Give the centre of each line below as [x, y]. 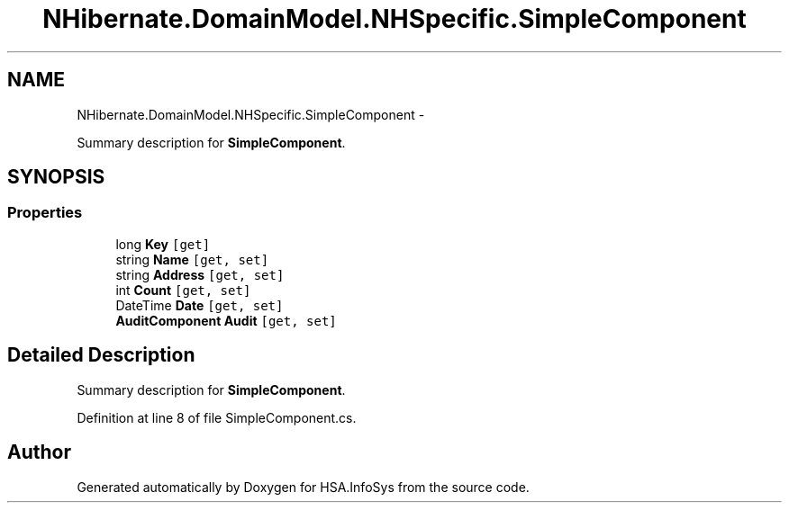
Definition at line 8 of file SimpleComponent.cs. [217, 417]
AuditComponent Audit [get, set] [226, 320]
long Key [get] [163, 244]
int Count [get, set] [183, 290]
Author [39, 452]
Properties [45, 213]
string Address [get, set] [200, 274]
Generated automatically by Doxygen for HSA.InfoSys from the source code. [303, 487]
